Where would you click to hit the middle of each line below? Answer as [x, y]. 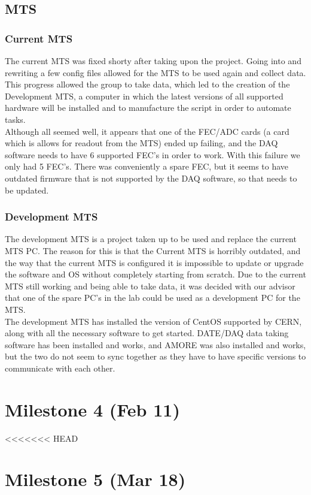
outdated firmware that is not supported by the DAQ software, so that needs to [151, 178]
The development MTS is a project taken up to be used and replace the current [151, 239]
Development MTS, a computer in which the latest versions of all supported [144, 96]
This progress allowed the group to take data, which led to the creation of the [147, 84]
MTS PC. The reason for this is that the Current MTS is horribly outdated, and [153, 250]
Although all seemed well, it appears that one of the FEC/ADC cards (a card [147, 131]
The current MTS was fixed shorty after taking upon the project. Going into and [153, 61]
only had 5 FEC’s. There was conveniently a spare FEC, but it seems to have [147, 166]
